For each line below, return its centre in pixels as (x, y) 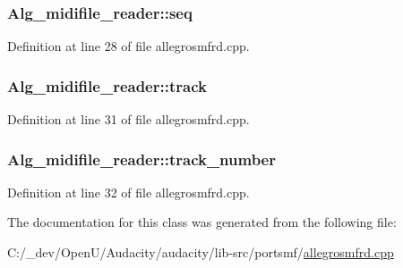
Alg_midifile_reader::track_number (141, 159)
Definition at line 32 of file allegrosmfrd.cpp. (129, 192)
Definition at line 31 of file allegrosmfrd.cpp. (129, 119)
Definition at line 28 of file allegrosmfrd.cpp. (129, 46)
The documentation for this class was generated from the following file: (202, 222)
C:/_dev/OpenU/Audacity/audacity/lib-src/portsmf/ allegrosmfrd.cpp (201, 252)
